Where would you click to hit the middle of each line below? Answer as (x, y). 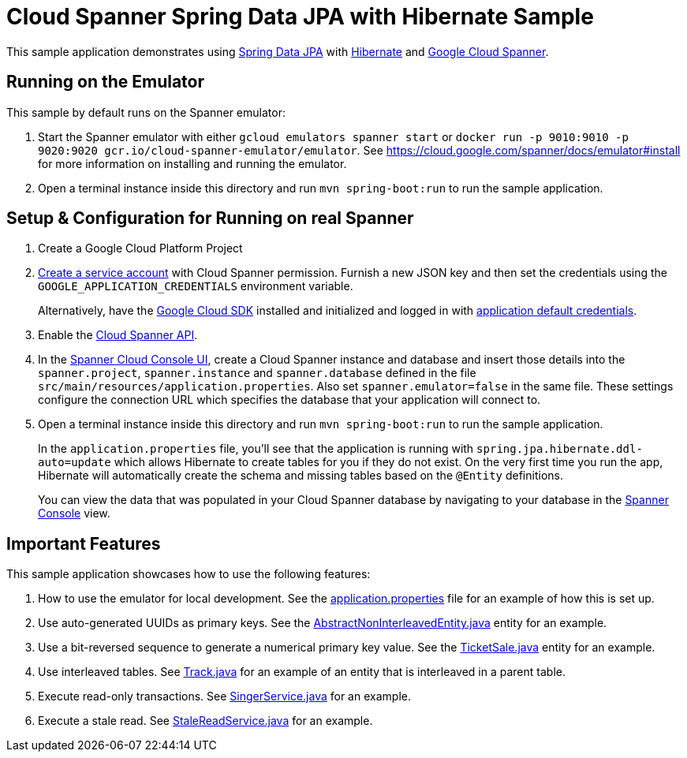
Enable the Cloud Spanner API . (118, 335)
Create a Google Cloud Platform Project (140, 248)
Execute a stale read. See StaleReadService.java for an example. (205, 721)
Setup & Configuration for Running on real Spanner (210, 218)
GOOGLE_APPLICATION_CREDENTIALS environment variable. (196, 286)
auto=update (75, 463)
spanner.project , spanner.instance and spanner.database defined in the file (257, 373)
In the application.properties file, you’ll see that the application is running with (256, 449)
